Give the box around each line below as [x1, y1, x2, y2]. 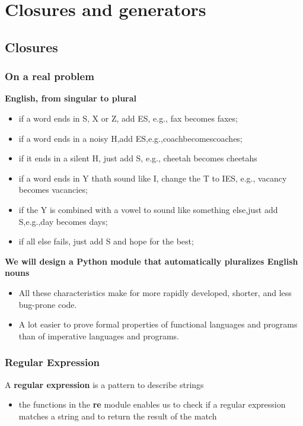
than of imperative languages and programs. [18, 329, 179, 342]
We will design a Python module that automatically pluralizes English [5, 255, 298, 267]
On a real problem [5, 69, 94, 84]
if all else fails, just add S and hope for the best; [18, 235, 194, 247]
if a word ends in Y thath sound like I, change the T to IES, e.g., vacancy [18, 171, 287, 184]
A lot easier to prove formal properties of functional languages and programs [18, 318, 298, 330]
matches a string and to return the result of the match [18, 409, 217, 422]
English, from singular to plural [5, 92, 137, 104]
